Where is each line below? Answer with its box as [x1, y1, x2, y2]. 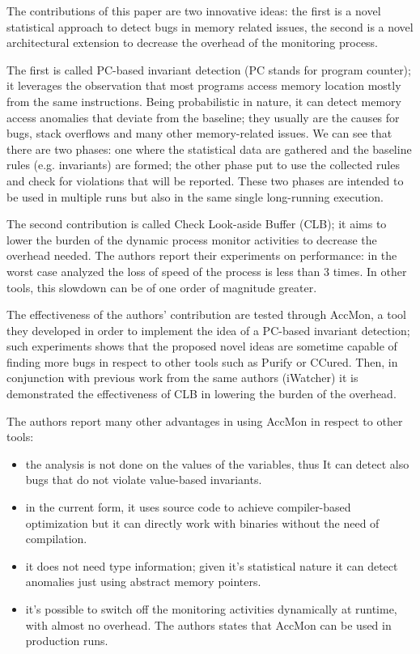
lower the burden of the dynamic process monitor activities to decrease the [6, 231, 377, 248]
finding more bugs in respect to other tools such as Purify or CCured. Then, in [6, 353, 398, 370]
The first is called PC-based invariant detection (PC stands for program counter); [6, 61, 411, 78]
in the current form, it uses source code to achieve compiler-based [25, 499, 351, 516]
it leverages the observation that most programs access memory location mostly [6, 77, 401, 94]
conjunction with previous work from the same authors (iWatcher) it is [6, 369, 358, 386]
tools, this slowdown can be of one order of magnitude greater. [6, 278, 317, 295]
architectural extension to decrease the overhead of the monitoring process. [6, 34, 379, 51]
